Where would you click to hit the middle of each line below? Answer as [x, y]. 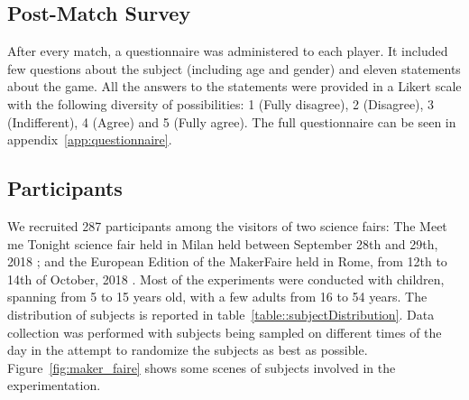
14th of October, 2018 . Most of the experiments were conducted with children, [226, 279]
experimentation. [54, 385]
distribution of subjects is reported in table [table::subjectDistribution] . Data [221, 314]
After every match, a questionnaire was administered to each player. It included [228, 51]
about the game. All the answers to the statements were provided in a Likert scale [234, 86]
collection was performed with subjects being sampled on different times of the [225, 332]
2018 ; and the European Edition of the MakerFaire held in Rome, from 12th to [227, 261]
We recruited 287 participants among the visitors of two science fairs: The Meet [227, 225]
